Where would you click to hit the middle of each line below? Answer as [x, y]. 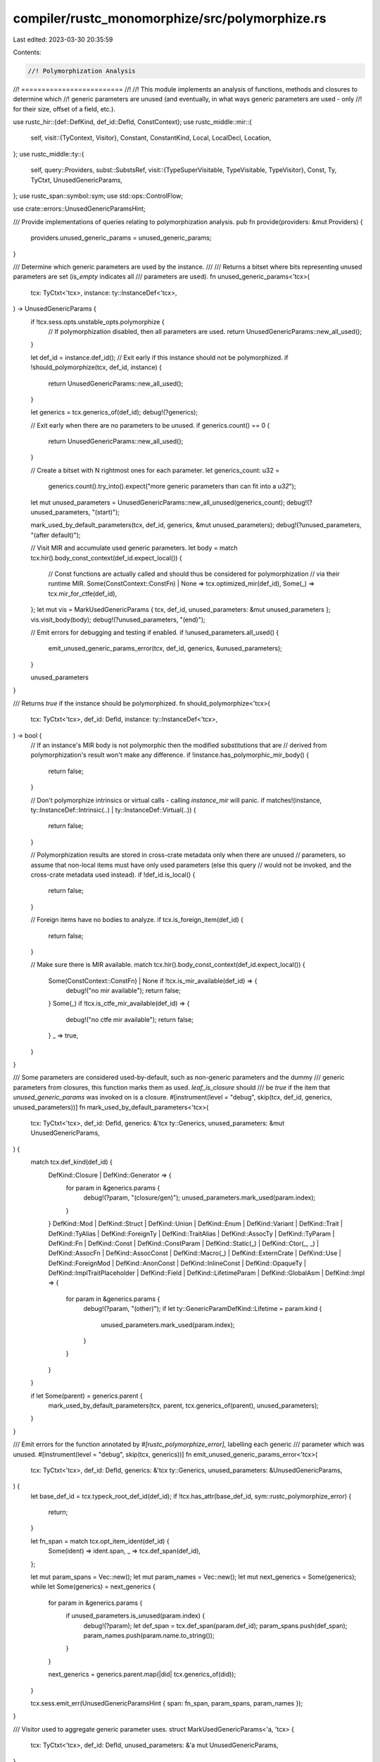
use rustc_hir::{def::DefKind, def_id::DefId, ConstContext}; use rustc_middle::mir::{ [133, 122]
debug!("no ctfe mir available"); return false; [129, 1019]
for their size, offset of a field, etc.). [64, 109]
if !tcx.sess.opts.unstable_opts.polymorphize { [97, 321]
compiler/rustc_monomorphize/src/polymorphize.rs [170, 18]
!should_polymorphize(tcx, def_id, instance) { [96, 367]
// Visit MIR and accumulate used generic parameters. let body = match [134, 548]
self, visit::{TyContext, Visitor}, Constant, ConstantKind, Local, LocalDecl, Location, [151, 138]
